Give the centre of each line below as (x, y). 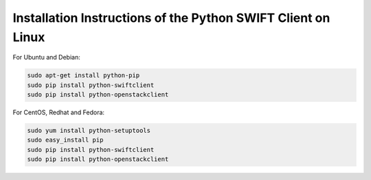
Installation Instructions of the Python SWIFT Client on (171, 18)
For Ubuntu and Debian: (46, 57)
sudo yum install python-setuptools (89, 131)
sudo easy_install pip (65, 140)
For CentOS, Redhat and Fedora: (59, 112)
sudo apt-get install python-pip (83, 76)
